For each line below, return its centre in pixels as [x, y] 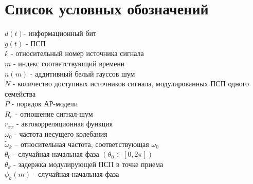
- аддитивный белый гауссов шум [83, 73]
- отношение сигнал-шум [54, 113]
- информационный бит [60, 33]
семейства [20, 93]
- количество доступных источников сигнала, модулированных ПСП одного [131, 84]
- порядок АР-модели [45, 104]
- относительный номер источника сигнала [77, 53]
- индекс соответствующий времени [69, 63]
